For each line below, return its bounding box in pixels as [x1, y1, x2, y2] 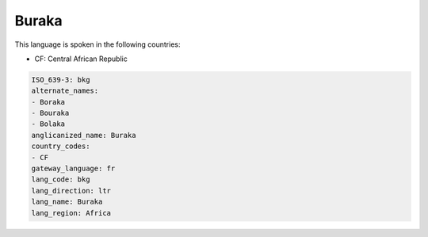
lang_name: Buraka [31, 197, 103, 206]
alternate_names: [31, 86, 99, 95]
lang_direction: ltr [31, 186, 111, 195]
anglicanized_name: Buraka [31, 131, 136, 140]
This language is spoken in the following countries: [14, 40, 181, 49]
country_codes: [31, 142, 90, 151]
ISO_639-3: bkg [31, 75, 90, 84]
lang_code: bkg [31, 175, 90, 184]
